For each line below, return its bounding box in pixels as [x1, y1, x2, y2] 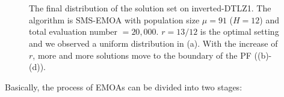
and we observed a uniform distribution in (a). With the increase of [29, 37, 278, 49]
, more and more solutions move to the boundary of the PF [32, 48, 252, 61]
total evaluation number [29, 25, 118, 38]
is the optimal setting [200, 25, 279, 38]
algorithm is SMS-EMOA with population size [29, 13, 200, 26]
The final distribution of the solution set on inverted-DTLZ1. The [29, 2, 271, 14]
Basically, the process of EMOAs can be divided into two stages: [5, 80, 242, 93]
